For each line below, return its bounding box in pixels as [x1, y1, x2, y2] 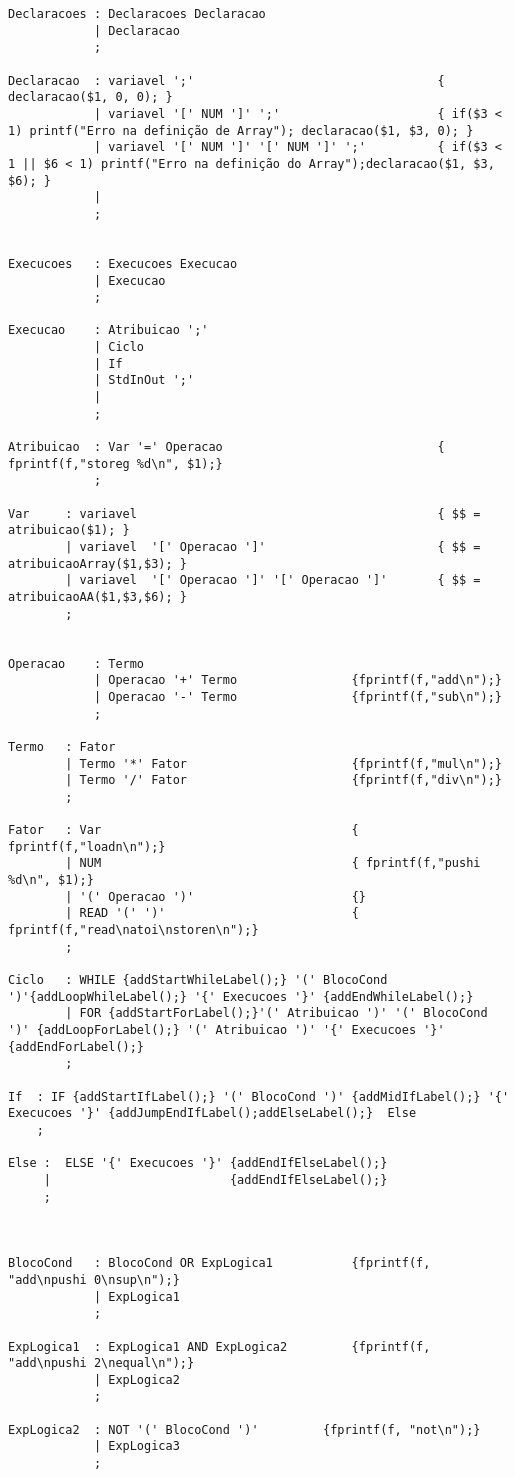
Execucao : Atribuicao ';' [8, 323, 209, 338]
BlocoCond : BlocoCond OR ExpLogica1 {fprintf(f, [8, 1256, 431, 1271]
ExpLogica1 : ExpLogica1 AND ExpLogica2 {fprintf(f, [8, 1339, 431, 1354]
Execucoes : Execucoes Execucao [8, 256, 238, 271]
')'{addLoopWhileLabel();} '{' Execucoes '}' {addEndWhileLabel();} [8, 989, 474, 1004]
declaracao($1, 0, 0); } [8, 90, 173, 105]
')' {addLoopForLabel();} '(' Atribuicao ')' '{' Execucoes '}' [8, 1023, 445, 1038]
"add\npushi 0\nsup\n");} [8, 1272, 180, 1287]
